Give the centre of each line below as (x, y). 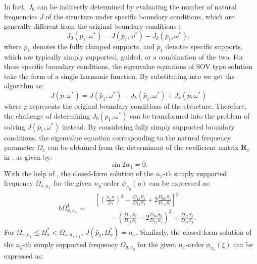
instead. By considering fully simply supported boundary (148, 126)
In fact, (15, 6)
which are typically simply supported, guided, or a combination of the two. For (124, 56)
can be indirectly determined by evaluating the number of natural (137, 6)
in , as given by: (28, 157)
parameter (20, 147)
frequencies (21, 16)
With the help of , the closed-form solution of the (79, 173)
